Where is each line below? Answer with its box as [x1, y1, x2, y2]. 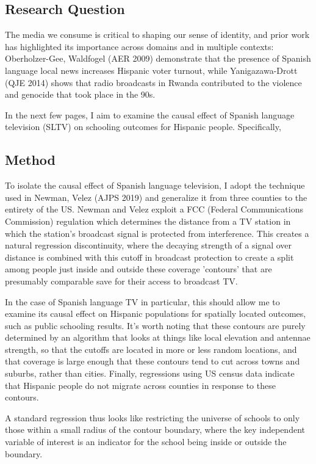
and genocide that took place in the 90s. [5, 88, 156, 101]
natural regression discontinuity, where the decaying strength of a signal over [5, 239, 292, 252]
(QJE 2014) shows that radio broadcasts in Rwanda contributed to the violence [5, 76, 302, 89]
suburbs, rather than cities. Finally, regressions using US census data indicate [5, 367, 295, 380]
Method [5, 150, 56, 169]
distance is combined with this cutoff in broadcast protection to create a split [5, 250, 294, 263]
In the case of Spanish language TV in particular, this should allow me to [5, 295, 280, 308]
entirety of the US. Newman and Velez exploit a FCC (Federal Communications [5, 203, 303, 216]
